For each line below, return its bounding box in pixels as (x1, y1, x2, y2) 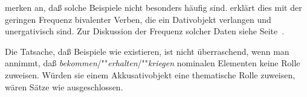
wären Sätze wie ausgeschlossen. (5, 80, 123, 93)
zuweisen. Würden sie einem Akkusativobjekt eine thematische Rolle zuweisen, (5, 68, 296, 81)
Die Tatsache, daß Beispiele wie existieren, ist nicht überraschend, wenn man (5, 45, 289, 57)
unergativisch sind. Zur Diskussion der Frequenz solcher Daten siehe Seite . (5, 25, 285, 37)
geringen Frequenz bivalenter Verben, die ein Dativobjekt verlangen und (5, 13, 271, 25)
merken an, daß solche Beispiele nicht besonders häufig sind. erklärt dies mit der (5, 1, 302, 13)
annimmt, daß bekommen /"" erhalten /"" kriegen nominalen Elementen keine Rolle (5, 57, 300, 69)
